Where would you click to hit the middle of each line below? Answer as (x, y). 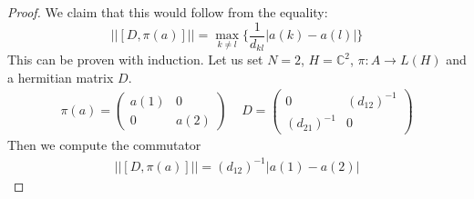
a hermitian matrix (61, 77)
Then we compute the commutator (104, 145)
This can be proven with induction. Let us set (135, 60)
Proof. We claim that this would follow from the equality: (168, 12)
